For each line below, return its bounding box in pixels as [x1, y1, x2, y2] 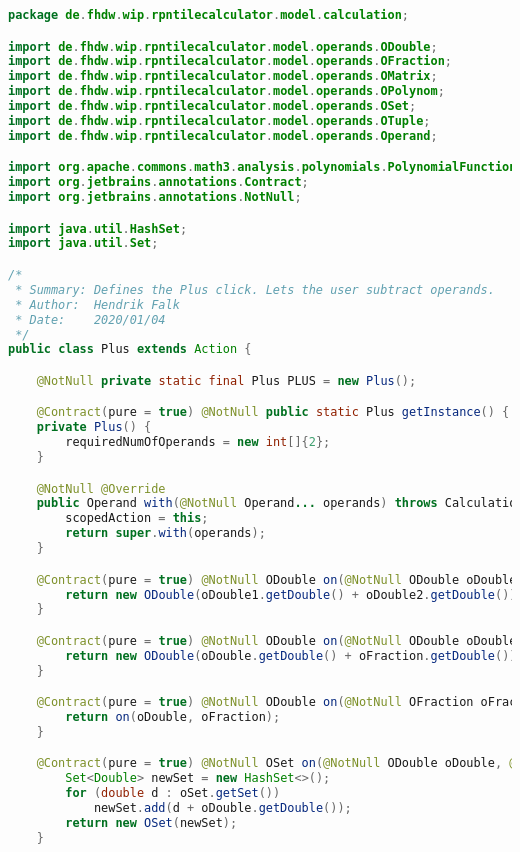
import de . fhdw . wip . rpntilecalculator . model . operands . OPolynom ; [8, 84, 445, 99]
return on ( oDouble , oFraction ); [65, 710, 281, 725]
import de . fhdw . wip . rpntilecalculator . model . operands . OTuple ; [8, 113, 431, 128]
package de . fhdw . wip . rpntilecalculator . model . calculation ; [8, 8, 410, 22]
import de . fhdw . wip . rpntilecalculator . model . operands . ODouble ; [8, 39, 438, 54]
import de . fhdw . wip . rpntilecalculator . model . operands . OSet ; [8, 99, 417, 114]
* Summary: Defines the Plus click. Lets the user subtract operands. [15, 282, 495, 297]
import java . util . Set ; [8, 236, 159, 251]
